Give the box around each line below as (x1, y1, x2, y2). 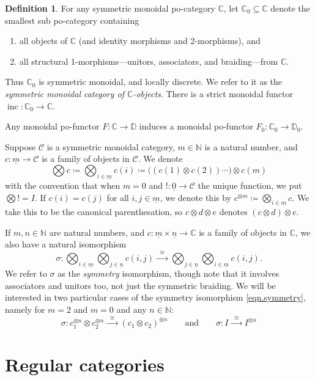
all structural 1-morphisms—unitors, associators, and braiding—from (19, 54, 278, 67)
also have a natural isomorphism (5, 238, 127, 250)
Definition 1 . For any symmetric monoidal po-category (5, 2, 215, 14)
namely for (5, 302, 45, 315)
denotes (219, 205, 248, 218)
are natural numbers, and (49, 225, 145, 238)
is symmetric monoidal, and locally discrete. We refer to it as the (39, 75, 283, 88)
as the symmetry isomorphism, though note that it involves (57, 267, 279, 280)
